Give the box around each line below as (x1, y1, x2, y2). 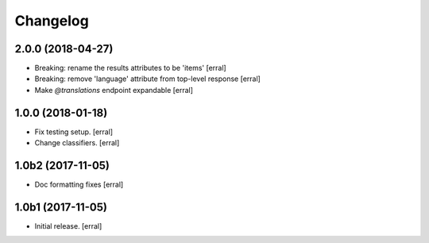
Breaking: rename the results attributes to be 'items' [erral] (34, 64, 226, 73)
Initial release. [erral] (34, 221, 102, 230)
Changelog (14, 12, 89, 29)
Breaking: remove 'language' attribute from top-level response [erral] (34, 74, 261, 83)
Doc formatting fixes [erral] (34, 179, 124, 190)
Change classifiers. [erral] (34, 138, 120, 148)
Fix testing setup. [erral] (34, 127, 114, 137)
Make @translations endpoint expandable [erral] (34, 85, 194, 94)
